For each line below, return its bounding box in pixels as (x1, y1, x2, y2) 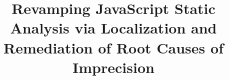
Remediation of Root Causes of (3, 37, 223, 57)
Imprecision (72, 56, 154, 77)
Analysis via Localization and (10, 17, 217, 38)
